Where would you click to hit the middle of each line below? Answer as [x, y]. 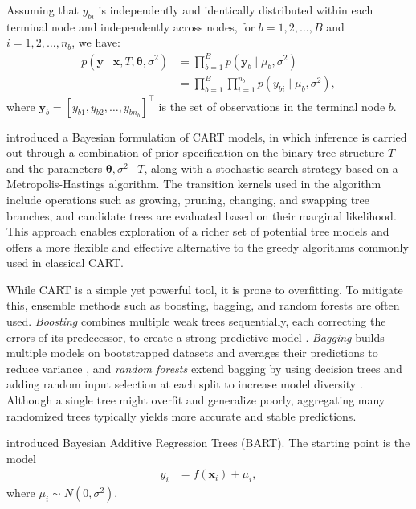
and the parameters [55, 168]
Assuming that [43, 10]
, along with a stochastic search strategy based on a [271, 168]
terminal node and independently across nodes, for [131, 26]
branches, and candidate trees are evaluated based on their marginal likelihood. [202, 215]
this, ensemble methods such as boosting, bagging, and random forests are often [203, 305]
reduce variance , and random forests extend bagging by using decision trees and [204, 368]
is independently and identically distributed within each [236, 10]
